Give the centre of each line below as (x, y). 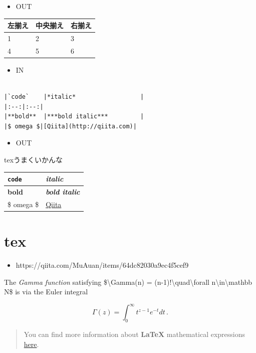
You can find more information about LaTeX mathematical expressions (135, 334)
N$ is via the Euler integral (46, 292)
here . (31, 344)
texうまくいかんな (34, 160)
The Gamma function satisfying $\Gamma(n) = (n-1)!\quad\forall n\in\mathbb (128, 282)
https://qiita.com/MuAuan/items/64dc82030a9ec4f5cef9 (102, 265)
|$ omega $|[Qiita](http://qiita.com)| (70, 126)
